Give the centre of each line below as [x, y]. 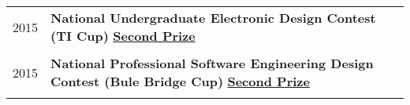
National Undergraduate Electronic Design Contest [213, 18]
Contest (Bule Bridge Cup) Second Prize [180, 81]
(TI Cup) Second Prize [123, 36]
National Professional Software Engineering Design [212, 63]
